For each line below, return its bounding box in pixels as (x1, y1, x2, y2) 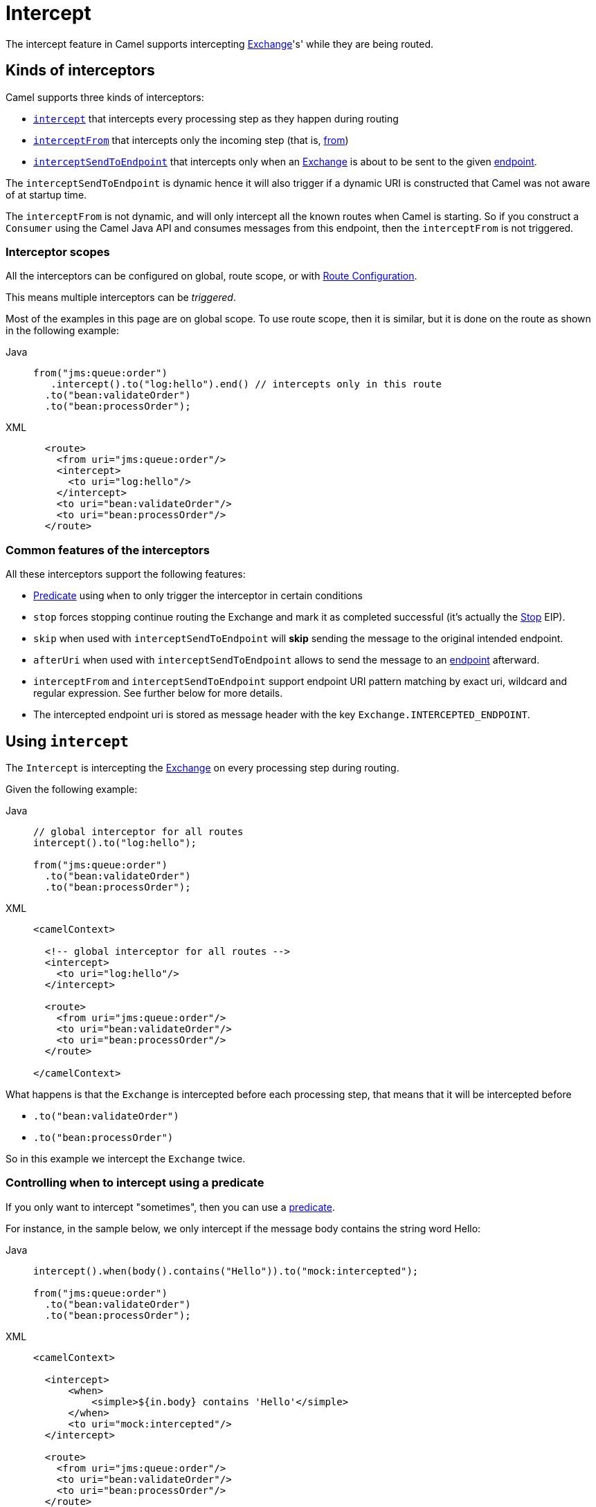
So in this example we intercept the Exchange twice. (6, 1152, 246, 1164)
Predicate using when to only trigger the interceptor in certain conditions (33, 590, 363, 602)
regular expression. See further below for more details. (33, 687, 283, 700)
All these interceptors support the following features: (6, 568, 246, 581)
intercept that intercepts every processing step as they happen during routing (33, 112, 399, 125)
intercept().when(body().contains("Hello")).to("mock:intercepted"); (33, 1265, 419, 1277)
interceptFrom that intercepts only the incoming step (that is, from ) (33, 134, 349, 146)
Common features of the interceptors (6, 542, 210, 557)
